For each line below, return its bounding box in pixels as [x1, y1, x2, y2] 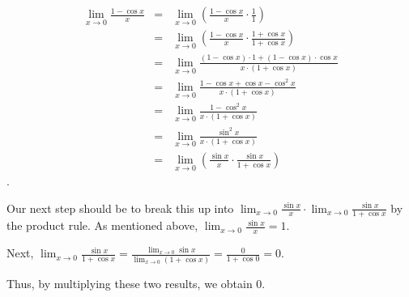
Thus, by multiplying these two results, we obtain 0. [6, 274, 266, 291]
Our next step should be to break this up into [6, 199, 234, 216]
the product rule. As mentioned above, [6, 217, 198, 234]
